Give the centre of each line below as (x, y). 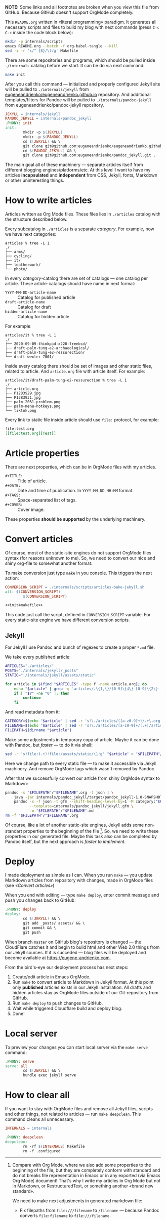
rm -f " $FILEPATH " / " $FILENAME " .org (42, 815)
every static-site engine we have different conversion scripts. (67, 620)
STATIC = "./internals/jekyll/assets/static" (51, 675)
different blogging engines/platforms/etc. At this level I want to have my (78, 170)
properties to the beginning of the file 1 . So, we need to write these (91, 831)
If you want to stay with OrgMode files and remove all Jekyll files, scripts (79, 1109)
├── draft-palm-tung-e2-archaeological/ (47, 348)
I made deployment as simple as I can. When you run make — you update (79, 875)
